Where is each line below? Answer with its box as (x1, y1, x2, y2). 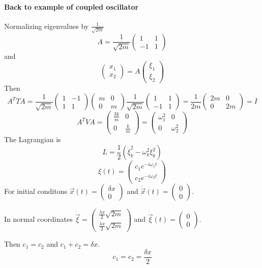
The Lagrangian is (4, 134, 61, 145)
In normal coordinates (4, 214, 73, 224)
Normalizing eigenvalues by (4, 20, 89, 31)
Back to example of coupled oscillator (4, 1, 139, 12)
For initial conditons (4, 186, 68, 196)
